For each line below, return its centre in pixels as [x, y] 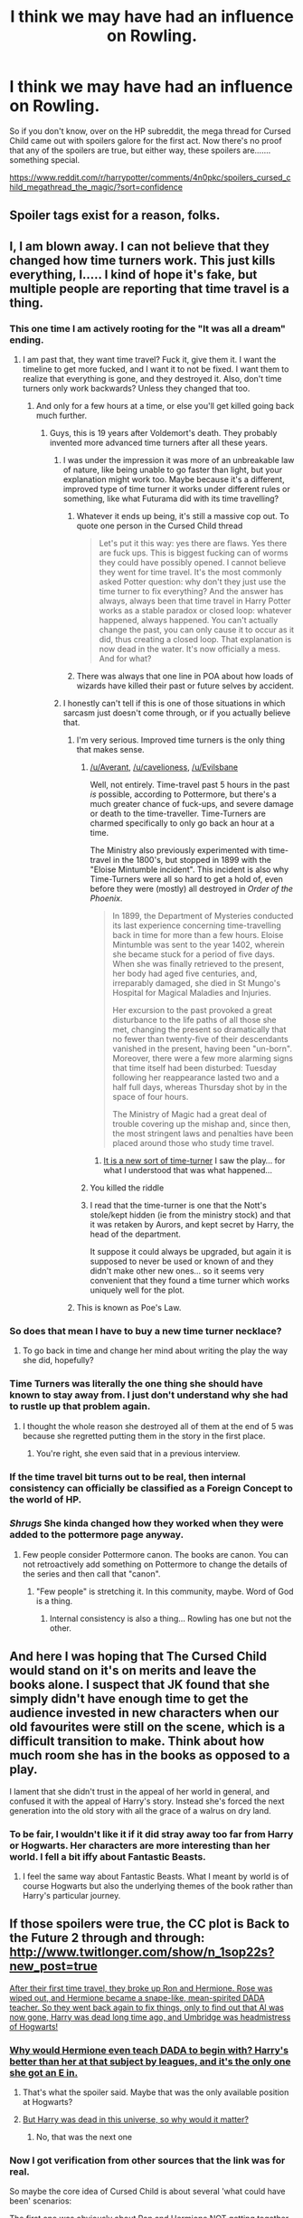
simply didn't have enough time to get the [129, 1699]
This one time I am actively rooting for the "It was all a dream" [148, 328]
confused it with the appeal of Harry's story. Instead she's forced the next [147, 1801]
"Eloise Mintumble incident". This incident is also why [189, 869]
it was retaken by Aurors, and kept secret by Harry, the [192, 1225]
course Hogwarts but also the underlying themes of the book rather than [158, 1886]
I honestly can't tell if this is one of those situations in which [174, 704]
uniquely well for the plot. [137, 1290]
